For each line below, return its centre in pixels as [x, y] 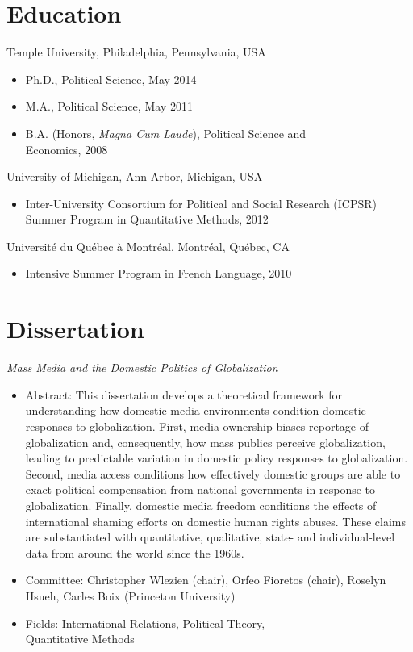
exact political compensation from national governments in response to [200, 489]
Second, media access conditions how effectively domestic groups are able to [213, 473]
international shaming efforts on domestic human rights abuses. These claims [216, 521]
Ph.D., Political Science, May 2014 [111, 79]
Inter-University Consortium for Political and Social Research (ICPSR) [201, 203]
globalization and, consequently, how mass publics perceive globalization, [205, 442]
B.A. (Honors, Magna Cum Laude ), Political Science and [166, 133]
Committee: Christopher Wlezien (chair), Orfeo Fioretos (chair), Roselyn [206, 580]
